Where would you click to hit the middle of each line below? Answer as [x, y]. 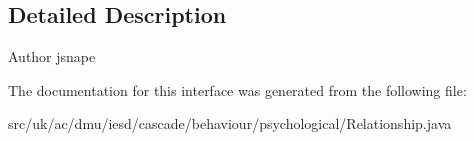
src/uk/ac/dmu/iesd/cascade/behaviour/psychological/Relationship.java [230, 123]
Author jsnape [52, 56]
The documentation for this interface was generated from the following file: [237, 89]
